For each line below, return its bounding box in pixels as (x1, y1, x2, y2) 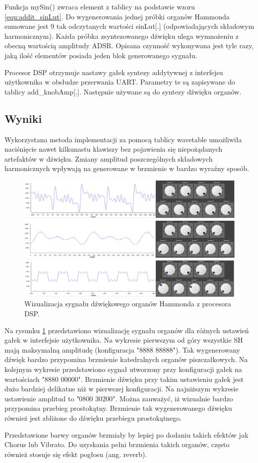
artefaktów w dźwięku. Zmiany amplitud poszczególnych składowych (4, 153, 213, 164)
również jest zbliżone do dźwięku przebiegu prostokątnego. (4, 412, 182, 423)
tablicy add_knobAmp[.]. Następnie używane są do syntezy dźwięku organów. (4, 86, 242, 96)
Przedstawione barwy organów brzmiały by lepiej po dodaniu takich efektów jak (4, 429, 249, 440)
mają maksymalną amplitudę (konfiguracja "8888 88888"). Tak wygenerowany (4, 344, 240, 355)
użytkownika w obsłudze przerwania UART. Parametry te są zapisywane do (4, 77, 235, 87)
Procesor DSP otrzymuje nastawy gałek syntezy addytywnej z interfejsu (4, 67, 223, 77)
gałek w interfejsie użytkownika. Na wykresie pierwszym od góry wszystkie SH (4, 335, 243, 345)
